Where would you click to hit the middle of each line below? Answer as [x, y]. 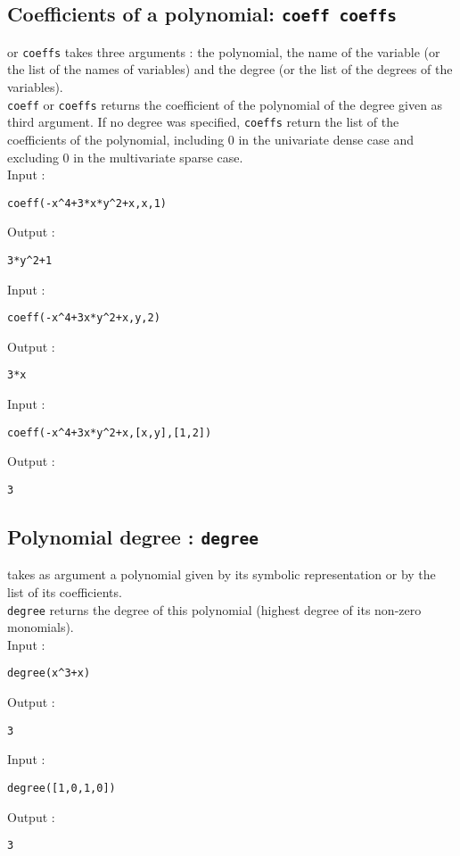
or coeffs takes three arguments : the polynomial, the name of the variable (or [224, 51]
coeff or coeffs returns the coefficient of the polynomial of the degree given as [225, 104]
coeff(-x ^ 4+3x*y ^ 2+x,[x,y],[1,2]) [110, 432]
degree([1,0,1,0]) [62, 788]
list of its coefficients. [65, 592]
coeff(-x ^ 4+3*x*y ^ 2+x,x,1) [87, 203]
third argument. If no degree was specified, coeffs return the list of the [203, 122]
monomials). [41, 627]
